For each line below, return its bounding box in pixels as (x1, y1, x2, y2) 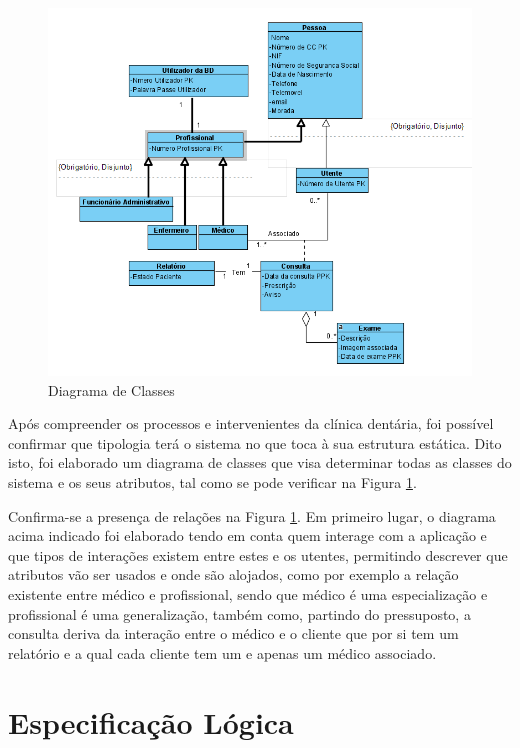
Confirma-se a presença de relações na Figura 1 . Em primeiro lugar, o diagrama (8, 505, 496, 526)
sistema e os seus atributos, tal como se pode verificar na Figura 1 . (8, 472, 417, 493)
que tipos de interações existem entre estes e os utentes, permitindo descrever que (8, 544, 508, 565)
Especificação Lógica (8, 701, 294, 742)
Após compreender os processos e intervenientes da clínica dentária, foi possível (8, 413, 494, 434)
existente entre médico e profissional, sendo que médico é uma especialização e (8, 584, 488, 605)
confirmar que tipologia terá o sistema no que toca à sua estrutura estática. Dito (8, 432, 502, 453)
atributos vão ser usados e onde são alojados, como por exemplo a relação (8, 564, 459, 585)
